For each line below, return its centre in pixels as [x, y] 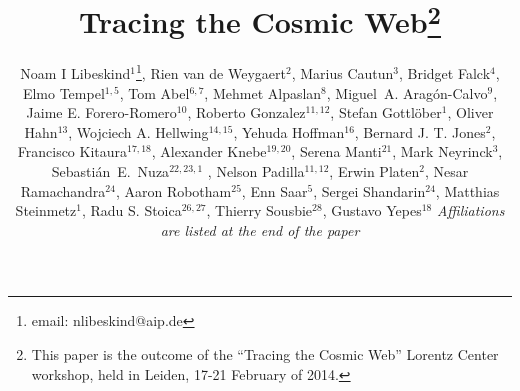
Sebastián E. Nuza [110, 171]
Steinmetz [46, 210]
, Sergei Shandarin [369, 190]
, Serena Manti [336, 151]
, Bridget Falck [444, 73]
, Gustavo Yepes [372, 210]
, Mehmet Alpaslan [263, 92]
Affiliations [470, 210]
